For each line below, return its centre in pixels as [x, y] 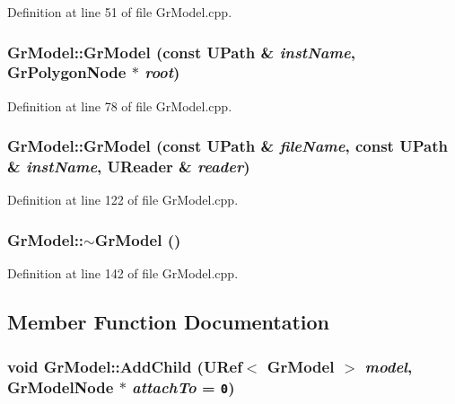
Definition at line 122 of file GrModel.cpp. [123, 200]
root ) [162, 72]
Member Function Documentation [169, 322]
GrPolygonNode [67, 72]
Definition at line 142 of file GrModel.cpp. [123, 273]
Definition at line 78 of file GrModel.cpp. [120, 105]
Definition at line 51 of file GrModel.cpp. [120, 12]
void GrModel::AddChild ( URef [125, 366]
